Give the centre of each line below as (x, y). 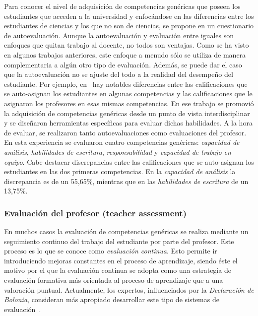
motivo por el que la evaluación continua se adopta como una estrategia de (118, 270)
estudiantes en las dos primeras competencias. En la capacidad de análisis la (120, 171)
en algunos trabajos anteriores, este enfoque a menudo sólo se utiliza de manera (125, 54)
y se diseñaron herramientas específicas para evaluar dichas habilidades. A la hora (128, 123)
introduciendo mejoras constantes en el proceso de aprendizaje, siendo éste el (121, 260)
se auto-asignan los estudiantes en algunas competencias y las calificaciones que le (128, 94)
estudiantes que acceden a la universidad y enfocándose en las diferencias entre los (129, 16)
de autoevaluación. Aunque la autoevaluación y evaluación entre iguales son (119, 35)
